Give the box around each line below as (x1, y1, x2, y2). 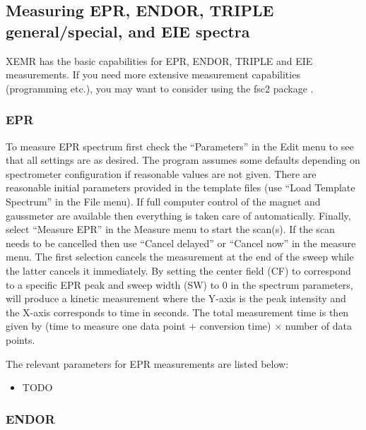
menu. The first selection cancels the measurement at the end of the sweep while (6, 249, 354, 264)
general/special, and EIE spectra (6, 20, 250, 42)
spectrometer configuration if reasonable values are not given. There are (6, 166, 317, 181)
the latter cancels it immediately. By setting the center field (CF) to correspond (6, 263, 351, 277)
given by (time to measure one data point (6, 318, 186, 333)
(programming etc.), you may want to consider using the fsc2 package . (6, 80, 314, 95)
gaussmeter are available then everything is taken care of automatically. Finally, (6, 208, 351, 222)
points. (6, 332, 35, 347)
